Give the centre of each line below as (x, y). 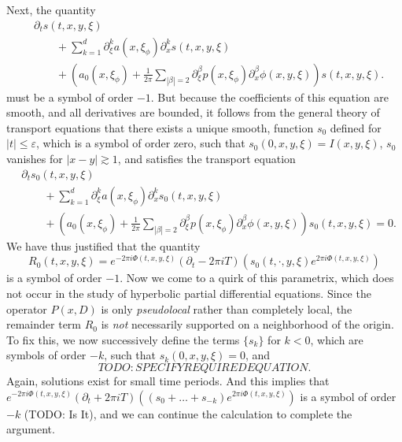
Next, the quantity (51, 9)
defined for (356, 127)
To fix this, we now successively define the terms (123, 339)
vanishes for (35, 159)
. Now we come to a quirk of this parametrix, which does (257, 278)
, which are (337, 339)
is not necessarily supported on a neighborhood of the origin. (247, 324)
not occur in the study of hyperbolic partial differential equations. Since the (189, 293)
